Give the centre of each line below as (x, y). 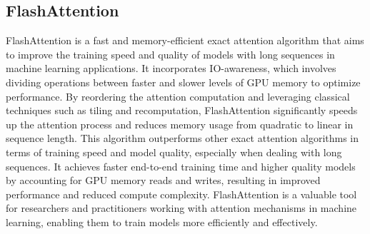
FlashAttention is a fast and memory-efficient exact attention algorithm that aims (185, 40)
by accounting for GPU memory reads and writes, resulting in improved (163, 180)
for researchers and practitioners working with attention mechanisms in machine (181, 208)
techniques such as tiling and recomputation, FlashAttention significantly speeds (182, 110)
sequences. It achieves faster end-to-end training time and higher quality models (181, 166)
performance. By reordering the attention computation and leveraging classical (178, 96)
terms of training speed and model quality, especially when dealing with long (174, 152)
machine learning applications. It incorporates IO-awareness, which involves (171, 68)
